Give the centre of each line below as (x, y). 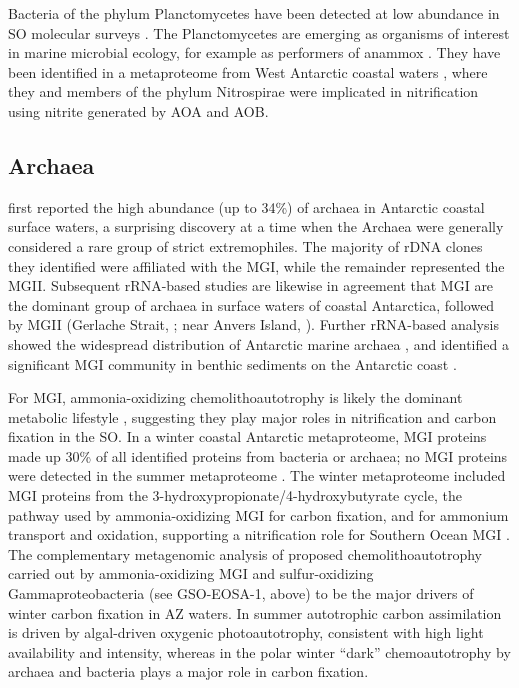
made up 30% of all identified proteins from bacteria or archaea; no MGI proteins (258, 455)
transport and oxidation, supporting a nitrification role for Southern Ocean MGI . (259, 534)
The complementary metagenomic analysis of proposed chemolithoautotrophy (245, 553)
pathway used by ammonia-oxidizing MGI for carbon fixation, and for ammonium (258, 514)
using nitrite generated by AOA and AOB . (138, 110)
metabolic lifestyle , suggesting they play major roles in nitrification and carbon (252, 416)
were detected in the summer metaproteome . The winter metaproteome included (257, 475)
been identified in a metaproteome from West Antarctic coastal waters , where (248, 71)
